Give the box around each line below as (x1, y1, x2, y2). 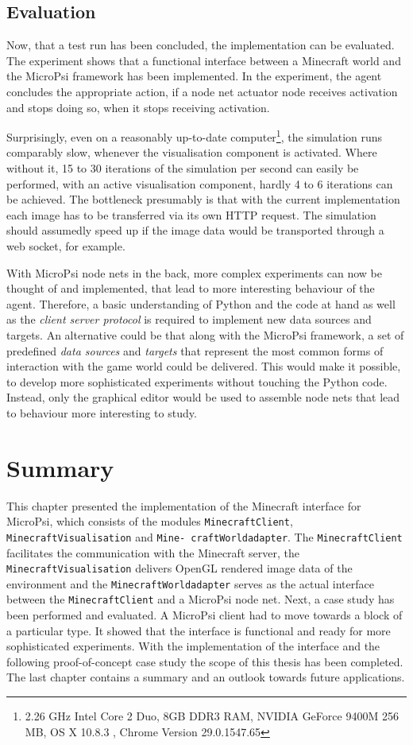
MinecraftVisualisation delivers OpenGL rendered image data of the (6, 560, 353, 576)
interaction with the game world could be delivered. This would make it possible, (6, 358, 401, 374)
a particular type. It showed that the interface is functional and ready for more (6, 622, 391, 638)
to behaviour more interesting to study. (6, 404, 197, 421)
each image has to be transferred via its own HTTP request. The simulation (6, 206, 376, 223)
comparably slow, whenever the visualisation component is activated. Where (6, 144, 377, 161)
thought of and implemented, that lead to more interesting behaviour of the (6, 280, 375, 297)
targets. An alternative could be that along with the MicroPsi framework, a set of (6, 326, 404, 343)
